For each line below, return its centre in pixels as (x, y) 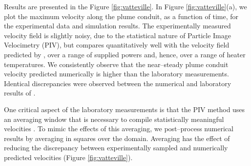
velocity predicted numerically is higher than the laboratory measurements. (116, 74)
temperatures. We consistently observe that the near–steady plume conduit (116, 64)
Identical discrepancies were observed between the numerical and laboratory (118, 83)
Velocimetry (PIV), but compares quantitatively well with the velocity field (117, 45)
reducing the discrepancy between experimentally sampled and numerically (116, 148)
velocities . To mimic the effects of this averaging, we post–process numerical (119, 129)
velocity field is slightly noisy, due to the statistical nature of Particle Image (117, 35)
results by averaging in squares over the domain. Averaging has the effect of (117, 138)
